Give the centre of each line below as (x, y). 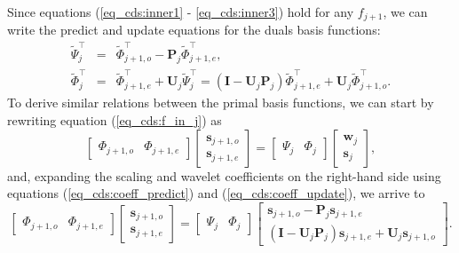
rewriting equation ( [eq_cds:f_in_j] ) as (115, 119)
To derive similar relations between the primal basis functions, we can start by (221, 103)
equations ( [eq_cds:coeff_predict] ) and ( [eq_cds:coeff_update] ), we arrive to (216, 193)
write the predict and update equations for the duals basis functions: (194, 30)
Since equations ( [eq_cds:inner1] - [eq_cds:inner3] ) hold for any (181, 12)
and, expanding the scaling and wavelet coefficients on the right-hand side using (224, 175)
